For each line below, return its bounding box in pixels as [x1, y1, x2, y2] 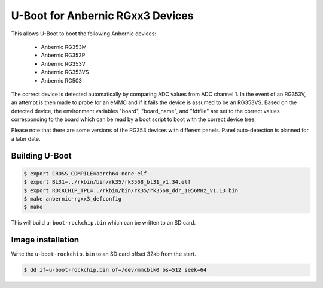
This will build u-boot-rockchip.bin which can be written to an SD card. [11, 219, 196, 226]
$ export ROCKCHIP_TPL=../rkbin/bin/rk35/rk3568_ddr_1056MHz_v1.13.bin [23, 187, 239, 194]
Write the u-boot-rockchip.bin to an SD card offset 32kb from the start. [11, 250, 197, 257]
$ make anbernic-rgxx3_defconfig [23, 195, 122, 202]
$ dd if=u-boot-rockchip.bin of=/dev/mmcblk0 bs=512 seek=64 [23, 266, 207, 274]
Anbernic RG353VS [41, 69, 89, 76]
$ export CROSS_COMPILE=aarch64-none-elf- [23, 170, 150, 177]
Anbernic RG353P [41, 51, 86, 59]
